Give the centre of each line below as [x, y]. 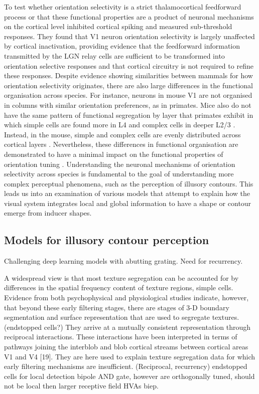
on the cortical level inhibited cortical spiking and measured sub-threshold [118, 26]
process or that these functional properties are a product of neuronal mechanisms [129, 16]
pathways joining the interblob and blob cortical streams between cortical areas [126, 347]
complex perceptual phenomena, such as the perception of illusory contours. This [129, 183]
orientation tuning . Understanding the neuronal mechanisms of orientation [120, 164]
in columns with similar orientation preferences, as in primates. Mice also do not [128, 105]
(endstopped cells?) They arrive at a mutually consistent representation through [127, 327]
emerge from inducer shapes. [48, 213]
